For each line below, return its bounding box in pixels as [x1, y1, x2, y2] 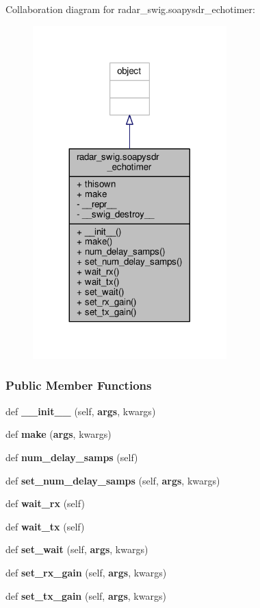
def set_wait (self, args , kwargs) [5, 542, 148, 557]
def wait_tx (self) [5, 519, 85, 533]
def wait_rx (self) [5, 496, 85, 511]
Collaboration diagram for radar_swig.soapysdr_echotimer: [5, 2, 255, 16]
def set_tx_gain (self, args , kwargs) [5, 588, 166, 603]
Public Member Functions [5, 377, 152, 394]
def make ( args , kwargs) [5, 427, 112, 441]
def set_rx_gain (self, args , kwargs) [5, 565, 167, 579]
